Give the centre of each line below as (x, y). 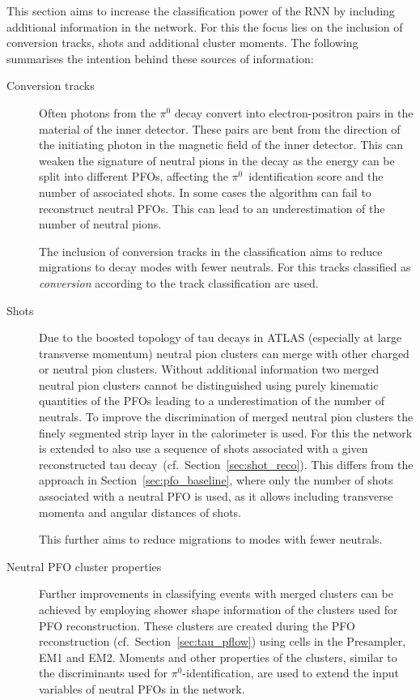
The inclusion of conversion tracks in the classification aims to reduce (211, 251)
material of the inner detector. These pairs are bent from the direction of (220, 128)
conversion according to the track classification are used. (179, 282)
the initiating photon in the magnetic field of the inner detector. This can (221, 145)
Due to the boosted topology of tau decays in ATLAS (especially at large (221, 337)
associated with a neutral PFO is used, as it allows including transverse (216, 496)
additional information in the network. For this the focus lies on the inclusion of (205, 26)
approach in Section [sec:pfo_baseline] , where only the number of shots (216, 480)
